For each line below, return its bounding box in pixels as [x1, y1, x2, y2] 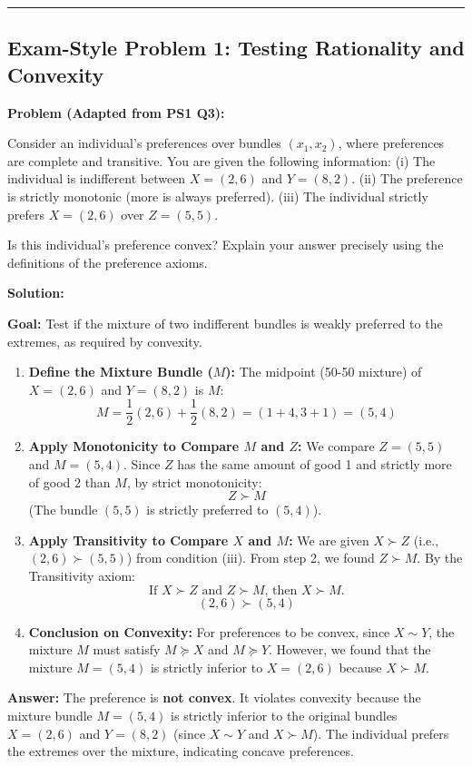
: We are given [289, 530, 369, 549]
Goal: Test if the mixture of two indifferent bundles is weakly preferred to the [7, 313, 443, 332]
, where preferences [338, 133, 445, 152]
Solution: [7, 283, 64, 302]
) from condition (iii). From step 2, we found [126, 548, 375, 567]
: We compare [298, 437, 375, 456]
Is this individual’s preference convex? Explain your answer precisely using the [7, 235, 444, 254]
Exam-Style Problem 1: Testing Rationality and [7, 34, 465, 62]
